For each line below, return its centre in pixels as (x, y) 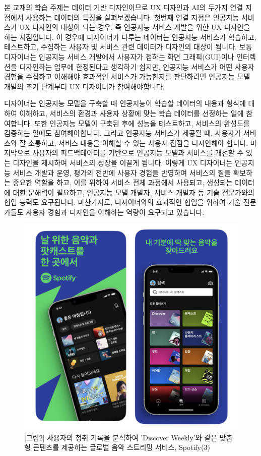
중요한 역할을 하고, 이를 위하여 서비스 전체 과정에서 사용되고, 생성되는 (123, 182)
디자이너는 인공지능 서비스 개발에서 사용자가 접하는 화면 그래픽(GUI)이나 (119, 56)
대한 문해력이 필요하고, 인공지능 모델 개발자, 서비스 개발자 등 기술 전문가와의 (134, 192)
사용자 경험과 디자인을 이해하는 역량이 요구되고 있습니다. (115, 212)
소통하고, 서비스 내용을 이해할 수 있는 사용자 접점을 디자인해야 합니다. (138, 142)
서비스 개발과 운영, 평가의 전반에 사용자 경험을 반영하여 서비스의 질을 (122, 172)
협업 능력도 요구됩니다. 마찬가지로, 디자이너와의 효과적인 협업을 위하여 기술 (123, 202)
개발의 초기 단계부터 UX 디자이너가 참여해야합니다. (84, 86)
